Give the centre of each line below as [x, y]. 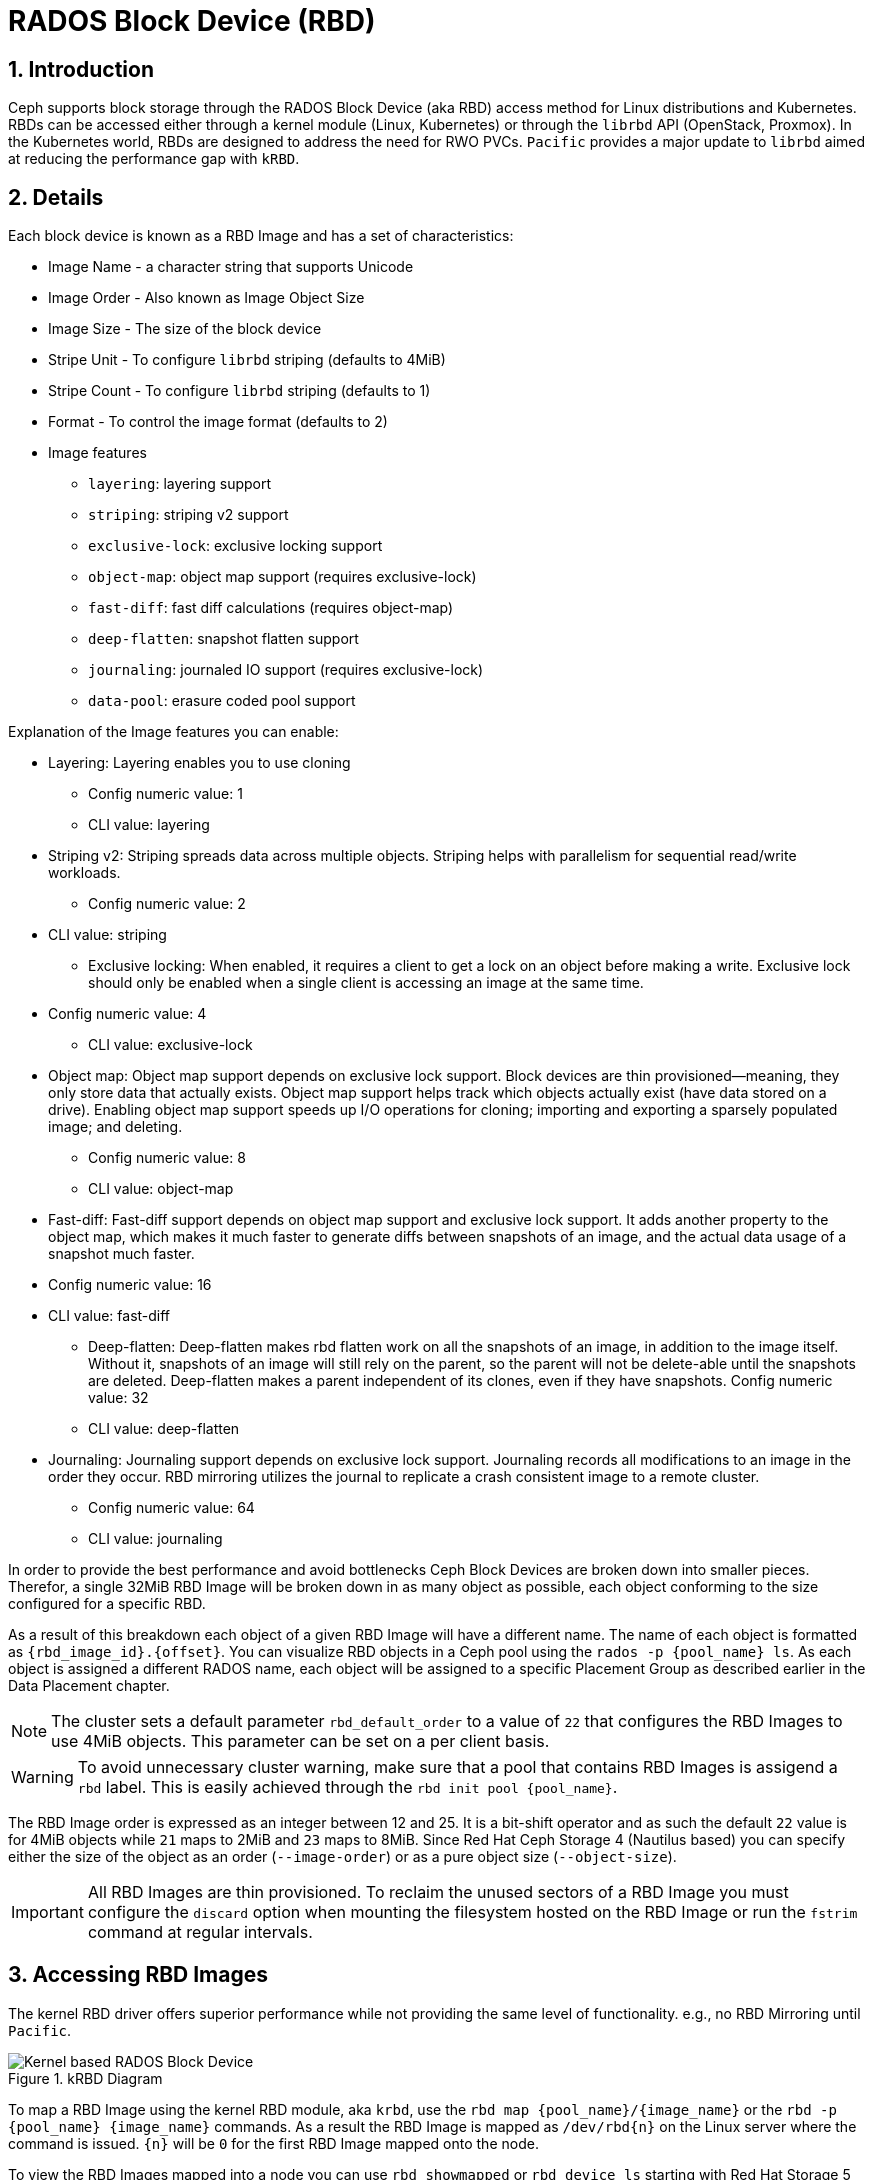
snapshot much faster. [121, 1254]
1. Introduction [81, 69]
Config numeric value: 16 [130, 1285]
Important [47, 1912]
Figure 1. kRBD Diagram [85, 2078]
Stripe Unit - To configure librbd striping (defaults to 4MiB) [247, 360]
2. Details [56, 197]
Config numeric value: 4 [127, 1014]
